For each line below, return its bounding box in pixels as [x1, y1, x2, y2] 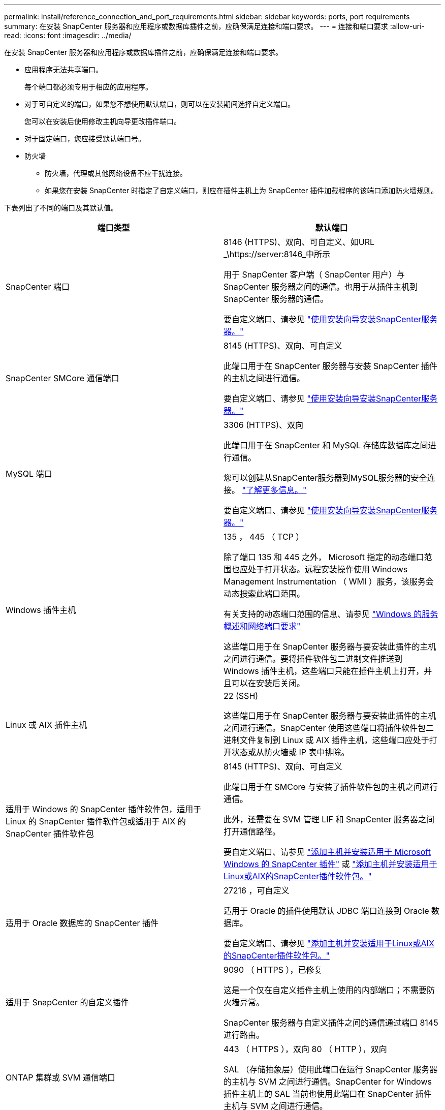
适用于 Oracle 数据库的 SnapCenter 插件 [6, 918, 158, 928]
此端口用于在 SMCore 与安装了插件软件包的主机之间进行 [224, 782, 438, 792]
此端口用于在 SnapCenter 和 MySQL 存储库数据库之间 [224, 440, 428, 450]
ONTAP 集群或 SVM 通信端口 [6, 1072, 115, 1083]
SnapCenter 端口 [6, 282, 70, 292]
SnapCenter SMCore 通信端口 [6, 373, 119, 383]
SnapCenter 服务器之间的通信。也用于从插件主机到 [224, 282, 418, 292]
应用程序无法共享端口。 [24, 65, 103, 74]
